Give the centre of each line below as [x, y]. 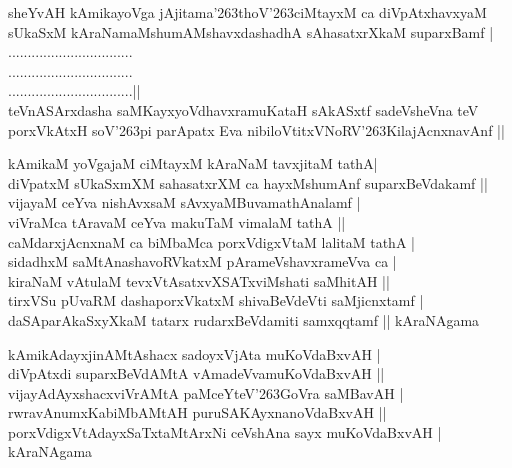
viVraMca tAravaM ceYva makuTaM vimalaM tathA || [177, 221]
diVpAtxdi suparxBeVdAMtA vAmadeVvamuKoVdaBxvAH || [196, 373]
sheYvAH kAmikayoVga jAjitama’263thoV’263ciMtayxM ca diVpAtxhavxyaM [247, 12]
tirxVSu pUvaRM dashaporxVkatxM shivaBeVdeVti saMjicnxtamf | [216, 300]
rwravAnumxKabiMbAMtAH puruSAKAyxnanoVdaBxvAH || [197, 412]
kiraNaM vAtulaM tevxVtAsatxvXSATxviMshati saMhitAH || [199, 280]
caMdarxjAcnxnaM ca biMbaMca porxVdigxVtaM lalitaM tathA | [211, 241]
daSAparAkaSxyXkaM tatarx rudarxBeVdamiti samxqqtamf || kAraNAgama [244, 319]
